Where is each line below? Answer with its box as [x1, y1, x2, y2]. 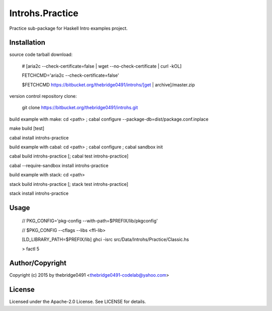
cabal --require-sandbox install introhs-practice [9, 162, 109, 169]
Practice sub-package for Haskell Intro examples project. [9, 25, 128, 31]
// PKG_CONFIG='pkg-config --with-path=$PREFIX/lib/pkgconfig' [22, 218, 158, 224]
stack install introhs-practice [9, 190, 69, 196]
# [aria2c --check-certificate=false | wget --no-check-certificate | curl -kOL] [22, 63, 182, 69]
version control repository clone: [9, 93, 77, 99]
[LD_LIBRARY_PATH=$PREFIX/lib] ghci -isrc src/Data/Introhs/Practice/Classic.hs [22, 236, 189, 242]
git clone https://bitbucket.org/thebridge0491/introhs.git [22, 105, 138, 111]
